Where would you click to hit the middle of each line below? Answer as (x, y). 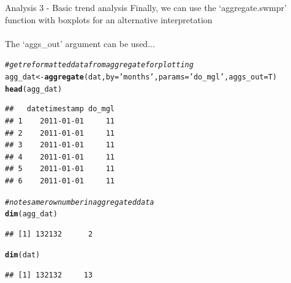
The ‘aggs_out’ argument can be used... (80, 43)
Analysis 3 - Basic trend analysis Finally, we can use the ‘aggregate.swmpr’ (146, 7)
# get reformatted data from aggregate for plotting (99, 65)
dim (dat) (23, 255)
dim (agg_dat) (31, 214)
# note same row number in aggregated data (80, 202)
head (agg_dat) (34, 89)
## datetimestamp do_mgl (60, 109)
